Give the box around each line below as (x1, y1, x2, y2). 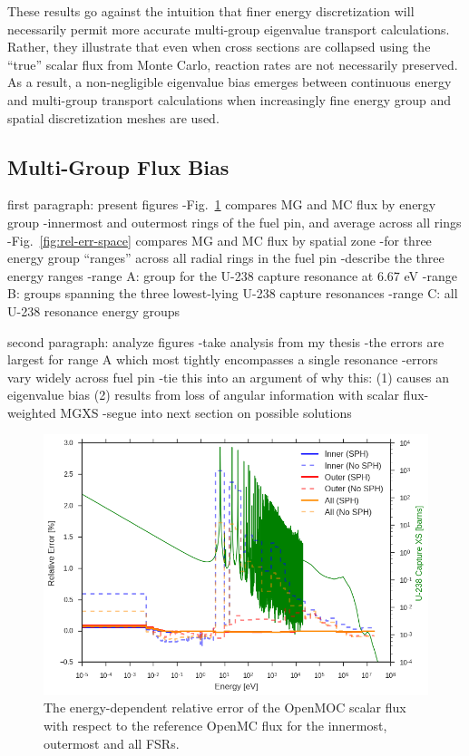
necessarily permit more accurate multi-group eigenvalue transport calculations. (7, 19, 450, 38)
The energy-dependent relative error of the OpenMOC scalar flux (44, 698, 406, 717)
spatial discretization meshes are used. (7, 108, 220, 127)
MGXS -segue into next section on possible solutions (60, 402, 352, 422)
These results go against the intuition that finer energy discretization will (7, 2, 415, 20)
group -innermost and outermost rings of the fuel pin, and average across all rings (7, 212, 462, 231)
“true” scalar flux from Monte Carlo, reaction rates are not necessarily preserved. (7, 54, 458, 73)
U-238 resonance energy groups (7, 301, 181, 320)
